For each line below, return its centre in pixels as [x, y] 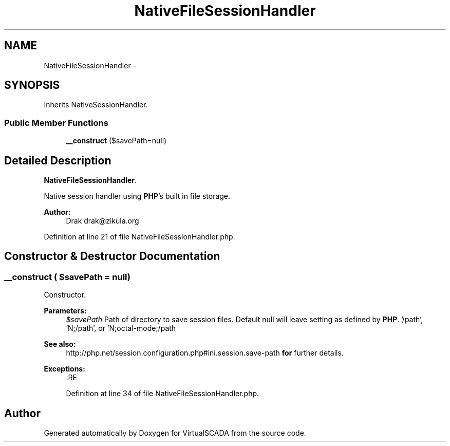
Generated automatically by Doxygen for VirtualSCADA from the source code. [175, 433]
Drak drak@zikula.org [102, 221]
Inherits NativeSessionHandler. [96, 105]
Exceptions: [64, 369]
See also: [60, 344]
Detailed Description [58, 160]
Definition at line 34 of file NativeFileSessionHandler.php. [163, 394]
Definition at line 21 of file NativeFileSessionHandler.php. [139, 237]
